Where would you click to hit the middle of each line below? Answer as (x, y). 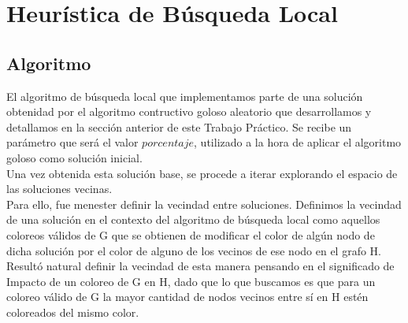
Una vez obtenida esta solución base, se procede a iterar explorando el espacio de (202, 173)
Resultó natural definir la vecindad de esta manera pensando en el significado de (200, 266)
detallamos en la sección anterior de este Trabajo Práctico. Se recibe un (179, 126)
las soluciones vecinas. (59, 189)
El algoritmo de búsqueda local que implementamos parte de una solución (185, 96)
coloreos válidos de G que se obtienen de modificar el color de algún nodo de (191, 234)
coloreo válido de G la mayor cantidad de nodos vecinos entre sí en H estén (187, 297)
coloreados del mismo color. (73, 312)
